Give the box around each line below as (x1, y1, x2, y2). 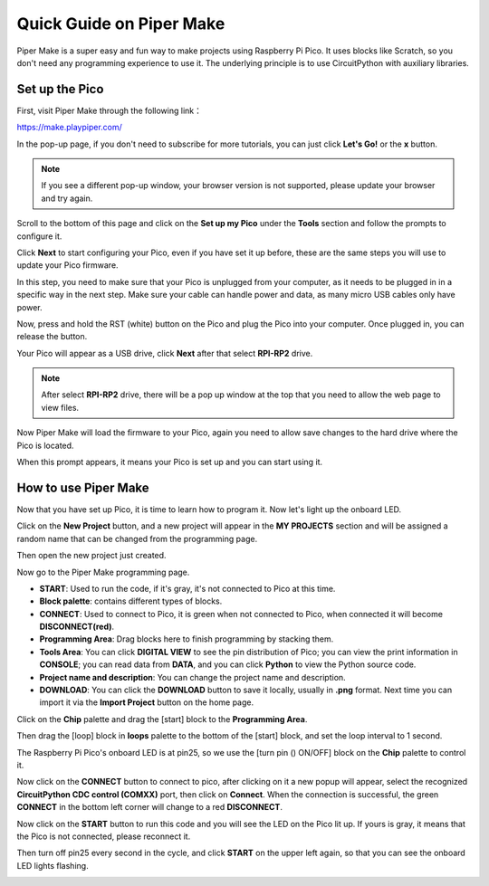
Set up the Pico (16, 81, 104, 97)
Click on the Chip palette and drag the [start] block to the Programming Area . (16, 713, 308, 724)
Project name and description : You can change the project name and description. (39, 672, 346, 682)
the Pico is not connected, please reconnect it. (16, 831, 191, 842)
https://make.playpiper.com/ (16, 122, 122, 133)
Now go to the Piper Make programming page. (16, 567, 190, 577)
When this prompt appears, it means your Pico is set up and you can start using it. (16, 457, 323, 468)
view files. (41, 402, 80, 413)
